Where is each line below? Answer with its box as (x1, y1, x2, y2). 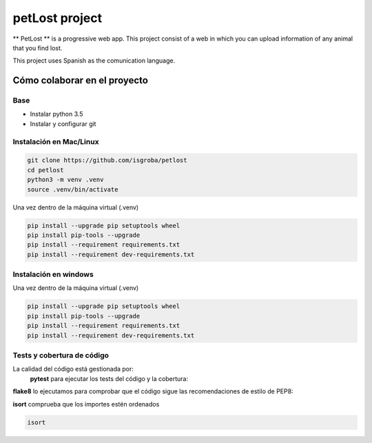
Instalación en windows (12, 269, 94, 279)
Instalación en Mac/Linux (12, 136, 99, 146)
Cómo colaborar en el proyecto (12, 74, 148, 86)
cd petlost (27, 166, 64, 174)
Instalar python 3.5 (30, 110, 83, 119)
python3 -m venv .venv (27, 176, 104, 184)
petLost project (12, 10, 103, 25)
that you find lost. (12, 43, 63, 52)
